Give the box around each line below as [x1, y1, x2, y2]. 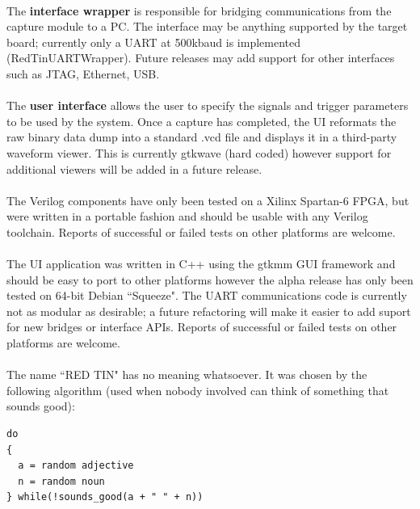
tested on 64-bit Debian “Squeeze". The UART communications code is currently [6, 287, 407, 304]
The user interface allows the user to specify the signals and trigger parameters [6, 97, 409, 114]
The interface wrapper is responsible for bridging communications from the [6, 2, 392, 19]
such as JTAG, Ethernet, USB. [6, 65, 160, 82]
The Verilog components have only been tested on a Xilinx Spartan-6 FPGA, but [6, 191, 409, 208]
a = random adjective [18, 460, 134, 472]
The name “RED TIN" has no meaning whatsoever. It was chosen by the [6, 366, 367, 383]
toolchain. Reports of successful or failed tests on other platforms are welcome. [6, 223, 396, 240]
